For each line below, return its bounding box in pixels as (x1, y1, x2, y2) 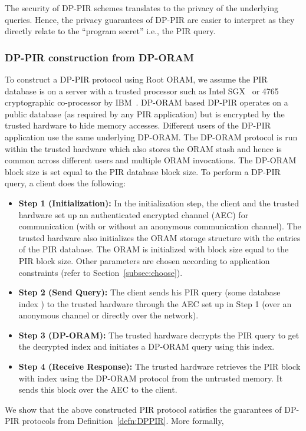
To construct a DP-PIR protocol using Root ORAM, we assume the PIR (5, 73, 268, 85)
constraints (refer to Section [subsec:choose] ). (18, 266, 183, 278)
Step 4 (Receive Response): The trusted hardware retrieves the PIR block (18, 360, 301, 373)
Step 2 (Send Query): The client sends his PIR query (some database (18, 286, 281, 298)
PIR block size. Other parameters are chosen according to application (18, 254, 270, 267)
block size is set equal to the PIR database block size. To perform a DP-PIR (5, 165, 281, 177)
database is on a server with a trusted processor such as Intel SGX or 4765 (5, 84, 279, 97)
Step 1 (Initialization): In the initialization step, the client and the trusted (18, 196, 300, 209)
